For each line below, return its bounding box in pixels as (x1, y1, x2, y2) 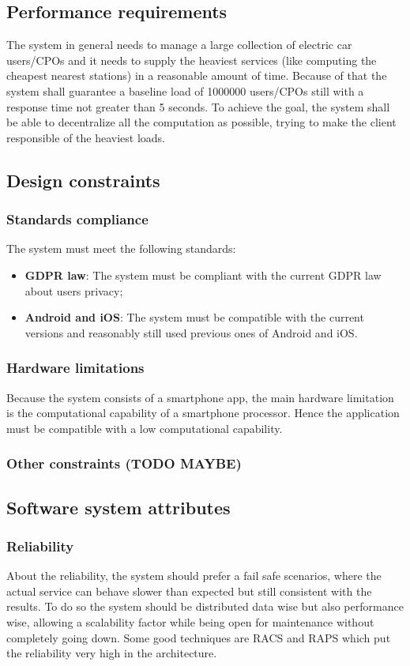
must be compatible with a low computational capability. (6, 420, 283, 436)
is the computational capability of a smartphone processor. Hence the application (6, 404, 400, 421)
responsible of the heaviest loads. (6, 129, 166, 145)
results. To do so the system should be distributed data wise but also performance (6, 598, 404, 615)
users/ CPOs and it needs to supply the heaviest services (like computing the (6, 51, 377, 68)
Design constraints (6, 167, 160, 192)
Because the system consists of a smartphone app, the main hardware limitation (6, 389, 394, 405)
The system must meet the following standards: (6, 240, 236, 257)
